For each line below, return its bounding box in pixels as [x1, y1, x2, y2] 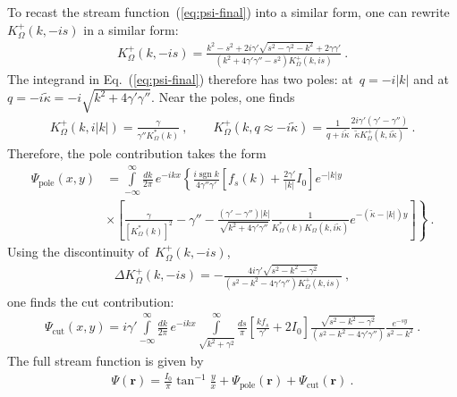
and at [413, 70, 449, 89]
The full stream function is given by [7, 351, 204, 369]
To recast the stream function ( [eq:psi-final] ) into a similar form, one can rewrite [7, 3, 450, 21]
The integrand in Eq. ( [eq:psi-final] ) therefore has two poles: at [7, 70, 353, 89]
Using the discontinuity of [7, 242, 149, 261]
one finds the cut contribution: [7, 291, 174, 310]
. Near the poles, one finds [151, 88, 295, 106]
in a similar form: [83, 20, 179, 38]
